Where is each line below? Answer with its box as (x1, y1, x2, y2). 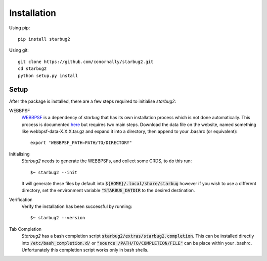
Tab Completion (9, 226, 42, 232)
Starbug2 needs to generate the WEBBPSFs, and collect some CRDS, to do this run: (21, 158, 192, 164)
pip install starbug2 (18, 36, 70, 42)
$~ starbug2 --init (30, 169, 78, 175)
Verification (9, 196, 33, 202)
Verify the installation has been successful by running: (21, 203, 133, 209)
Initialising (9, 151, 30, 157)
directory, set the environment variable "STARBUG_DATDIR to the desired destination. (21, 188, 195, 194)
